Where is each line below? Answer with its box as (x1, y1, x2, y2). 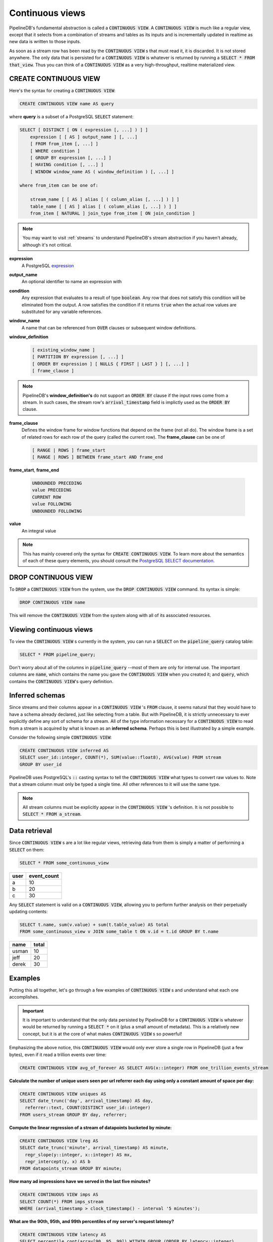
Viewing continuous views (9, 625, 93, 633)
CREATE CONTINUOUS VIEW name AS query (19, 101, 114, 107)
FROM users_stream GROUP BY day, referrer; (19, 1112, 128, 1117)
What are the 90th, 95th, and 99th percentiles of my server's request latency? (9, 1219, 174, 1225)
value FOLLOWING (32, 501, 72, 507)
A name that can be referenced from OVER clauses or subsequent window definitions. (21, 324, 197, 330)
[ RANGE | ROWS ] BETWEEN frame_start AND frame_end (32, 454, 163, 460)
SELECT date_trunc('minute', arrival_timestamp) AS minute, (19, 1145, 169, 1151)
